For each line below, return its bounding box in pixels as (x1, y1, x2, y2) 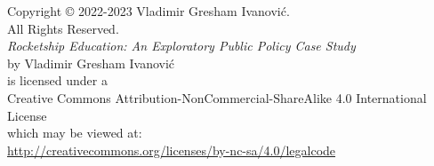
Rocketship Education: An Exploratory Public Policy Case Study (7, 36, 356, 55)
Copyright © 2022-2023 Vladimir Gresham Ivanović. (7, 2, 290, 20)
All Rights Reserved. (7, 19, 119, 37)
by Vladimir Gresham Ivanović (7, 53, 175, 72)
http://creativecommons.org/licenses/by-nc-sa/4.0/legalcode (7, 140, 336, 159)
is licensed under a (7, 71, 108, 90)
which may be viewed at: (7, 123, 142, 142)
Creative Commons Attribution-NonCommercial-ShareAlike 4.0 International (7, 88, 427, 107)
